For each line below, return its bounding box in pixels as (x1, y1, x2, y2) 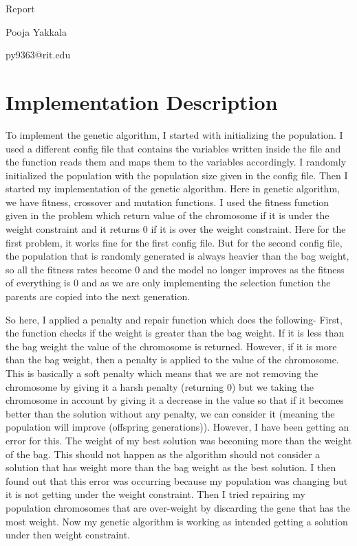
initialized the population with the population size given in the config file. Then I (6, 168, 348, 182)
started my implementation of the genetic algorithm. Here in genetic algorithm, (6, 181, 340, 196)
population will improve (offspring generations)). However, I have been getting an (6, 420, 349, 434)
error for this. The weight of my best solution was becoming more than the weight (6, 433, 352, 447)
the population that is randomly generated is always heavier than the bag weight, (6, 249, 349, 263)
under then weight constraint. (6, 527, 131, 542)
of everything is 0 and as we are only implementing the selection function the (6, 275, 331, 290)
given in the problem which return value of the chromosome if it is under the (6, 208, 329, 223)
